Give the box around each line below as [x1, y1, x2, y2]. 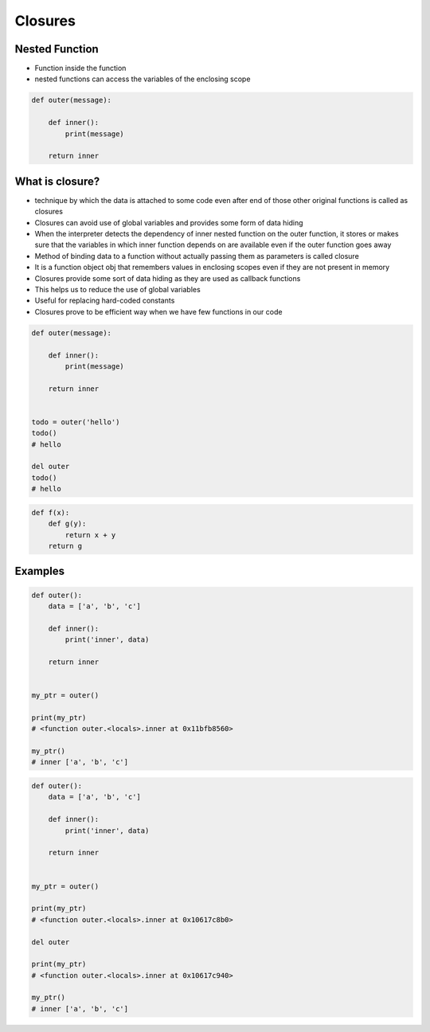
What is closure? [14, 174, 100, 188]
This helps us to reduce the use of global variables [34, 285, 201, 295]
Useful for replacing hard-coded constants [34, 295, 175, 306]
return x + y [64, 530, 116, 539]
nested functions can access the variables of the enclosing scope [34, 74, 251, 84]
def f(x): [31, 508, 70, 517]
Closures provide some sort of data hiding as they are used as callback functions [34, 273, 301, 283]
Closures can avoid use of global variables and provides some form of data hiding [34, 217, 303, 227]
